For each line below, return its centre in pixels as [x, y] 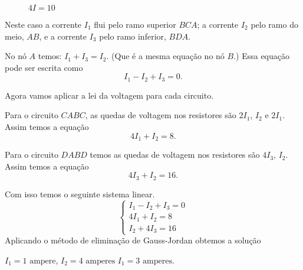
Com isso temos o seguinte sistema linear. [80, 193]
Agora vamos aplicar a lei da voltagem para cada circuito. [109, 95]
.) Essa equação [261, 56]
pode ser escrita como [44, 67]
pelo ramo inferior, [133, 36]
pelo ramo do [274, 24]
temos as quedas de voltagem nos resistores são [175, 154]
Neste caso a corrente [43, 24]
